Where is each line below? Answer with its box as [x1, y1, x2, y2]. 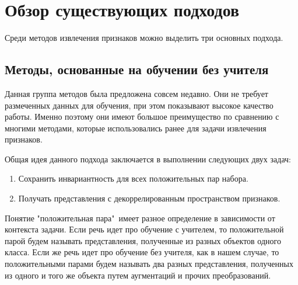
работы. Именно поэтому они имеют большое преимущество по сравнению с [5, 110, 279, 123]
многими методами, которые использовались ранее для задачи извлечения [5, 121, 267, 134]
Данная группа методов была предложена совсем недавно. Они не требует [5, 87, 268, 99]
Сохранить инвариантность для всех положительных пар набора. [18, 172, 248, 185]
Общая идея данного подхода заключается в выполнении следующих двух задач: [5, 152, 291, 165]
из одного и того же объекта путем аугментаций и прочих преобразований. [5, 269, 271, 281]
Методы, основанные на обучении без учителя [5, 60, 269, 78]
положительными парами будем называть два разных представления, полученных [5, 258, 293, 270]
